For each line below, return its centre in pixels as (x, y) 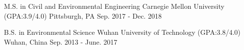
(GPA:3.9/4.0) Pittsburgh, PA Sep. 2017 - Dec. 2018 (83, 15)
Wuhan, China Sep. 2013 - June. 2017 (61, 41)
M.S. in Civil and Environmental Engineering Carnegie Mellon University (114, 6)
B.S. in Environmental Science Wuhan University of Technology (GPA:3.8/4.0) (122, 32)
